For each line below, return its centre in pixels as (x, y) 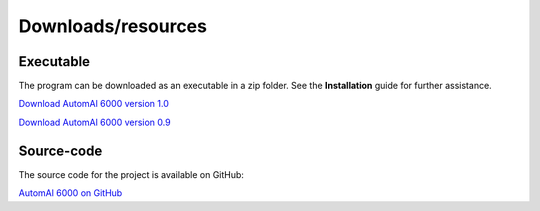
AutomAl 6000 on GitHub (70, 193)
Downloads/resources (112, 26)
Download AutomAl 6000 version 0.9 (94, 122)
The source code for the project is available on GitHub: (131, 174)
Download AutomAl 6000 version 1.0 (94, 104)
